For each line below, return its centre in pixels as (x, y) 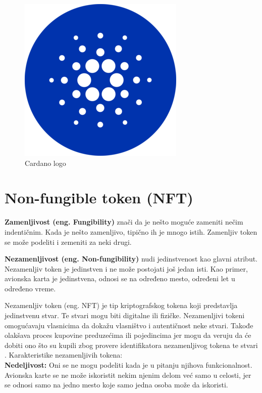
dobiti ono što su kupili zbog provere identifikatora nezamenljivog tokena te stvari (131, 345)
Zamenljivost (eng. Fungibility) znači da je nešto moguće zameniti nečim (124, 222)
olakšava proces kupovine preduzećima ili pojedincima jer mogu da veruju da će (128, 335)
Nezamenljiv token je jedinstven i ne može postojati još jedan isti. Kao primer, (126, 268)
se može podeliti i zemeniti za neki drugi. (68, 242)
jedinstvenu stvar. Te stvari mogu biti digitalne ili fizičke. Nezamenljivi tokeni (125, 315)
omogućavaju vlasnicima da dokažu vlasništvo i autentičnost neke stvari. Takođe (129, 325)
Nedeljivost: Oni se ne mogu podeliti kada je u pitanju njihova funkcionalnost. (128, 365)
